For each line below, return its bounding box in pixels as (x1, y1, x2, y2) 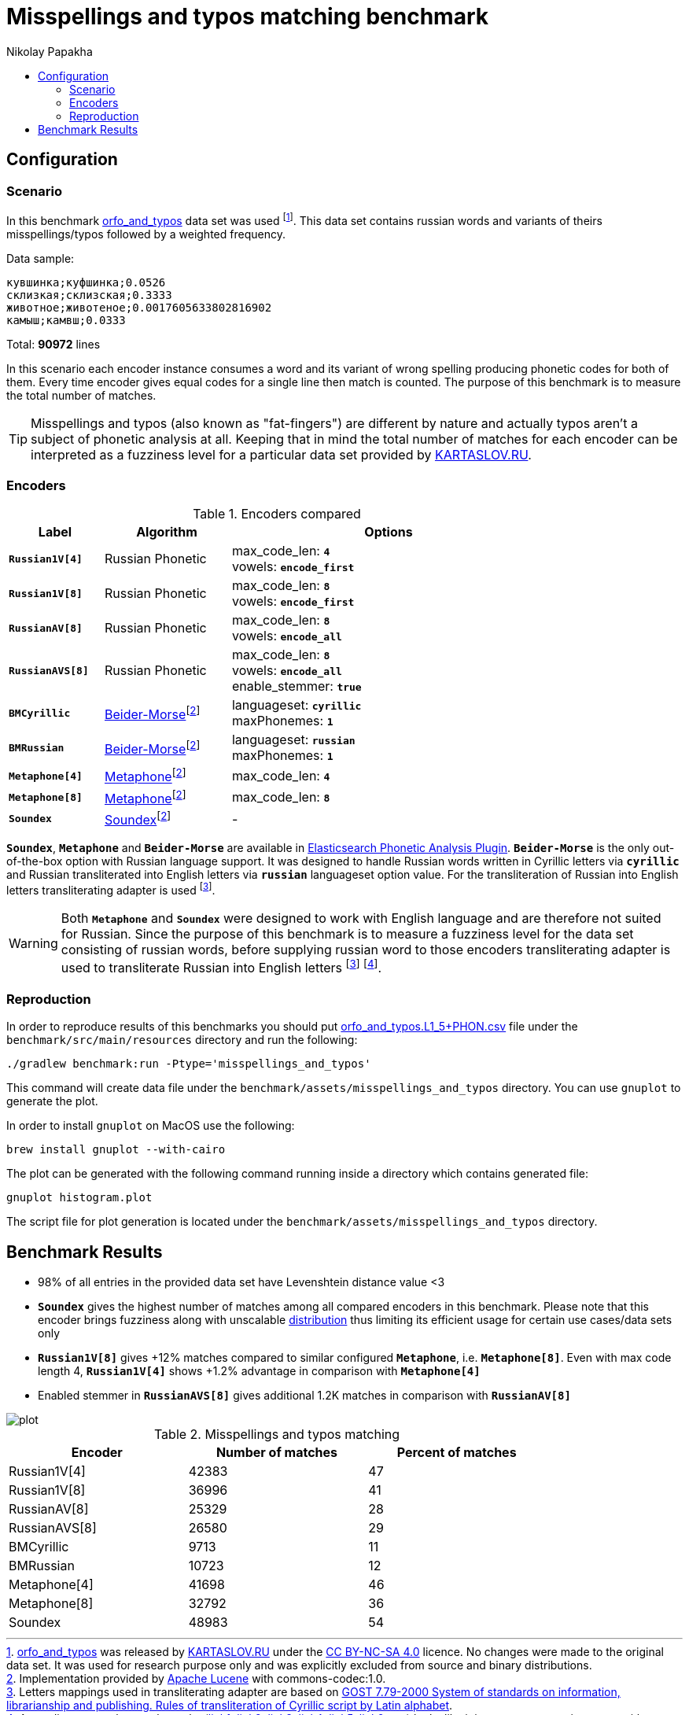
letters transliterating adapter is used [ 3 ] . (6, 881, 216, 898)
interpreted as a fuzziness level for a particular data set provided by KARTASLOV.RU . (31, 446, 532, 463)
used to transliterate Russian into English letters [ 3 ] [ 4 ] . (61, 957, 382, 976)
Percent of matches (396, 1444, 517, 1460)
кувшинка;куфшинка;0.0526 (6, 275, 166, 289)
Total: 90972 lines (6, 337, 101, 351)
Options (364, 524, 413, 540)
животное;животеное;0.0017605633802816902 (6, 301, 272, 314)
